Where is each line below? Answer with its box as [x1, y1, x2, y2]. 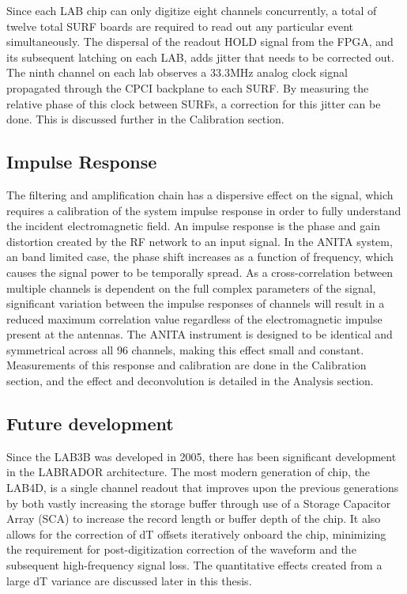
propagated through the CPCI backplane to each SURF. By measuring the [6, 79, 369, 96]
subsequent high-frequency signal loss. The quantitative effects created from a [6, 557, 383, 573]
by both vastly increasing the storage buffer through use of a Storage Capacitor [6, 494, 391, 511]
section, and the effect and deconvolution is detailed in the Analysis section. [6, 373, 374, 389]
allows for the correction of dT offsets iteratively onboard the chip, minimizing [6, 525, 386, 542]
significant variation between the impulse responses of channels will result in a [6, 295, 385, 312]
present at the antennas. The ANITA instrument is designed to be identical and [6, 326, 393, 342]
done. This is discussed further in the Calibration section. [6, 111, 285, 127]
